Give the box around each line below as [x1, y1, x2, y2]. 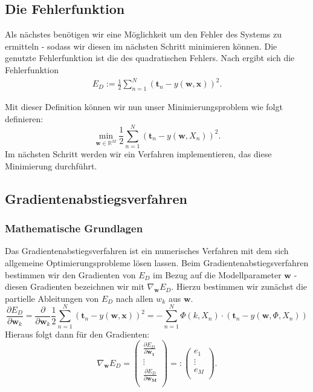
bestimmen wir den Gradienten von [5, 268, 136, 281]
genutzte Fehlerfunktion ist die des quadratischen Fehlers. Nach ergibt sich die [5, 51, 295, 64]
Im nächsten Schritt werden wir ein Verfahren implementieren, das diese [5, 148, 272, 160]
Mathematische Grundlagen [5, 221, 143, 236]
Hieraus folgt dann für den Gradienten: [5, 327, 150, 340]
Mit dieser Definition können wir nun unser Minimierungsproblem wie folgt [5, 100, 283, 113]
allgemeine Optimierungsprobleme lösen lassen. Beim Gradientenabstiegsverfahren [5, 256, 309, 269]
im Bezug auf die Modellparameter [153, 268, 282, 281]
